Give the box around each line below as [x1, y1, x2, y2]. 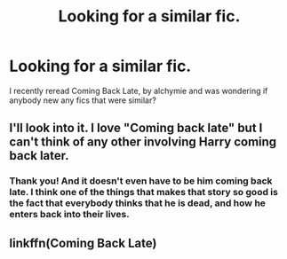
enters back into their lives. [9, 208, 131, 221]
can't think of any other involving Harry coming [9, 135, 277, 150]
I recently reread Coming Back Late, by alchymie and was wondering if [9, 85, 268, 96]
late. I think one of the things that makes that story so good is [9, 186, 278, 199]
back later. [9, 148, 69, 163]
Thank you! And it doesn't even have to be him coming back [9, 175, 273, 187]
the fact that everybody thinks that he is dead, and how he [9, 197, 267, 209]
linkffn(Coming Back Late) [9, 235, 157, 250]
